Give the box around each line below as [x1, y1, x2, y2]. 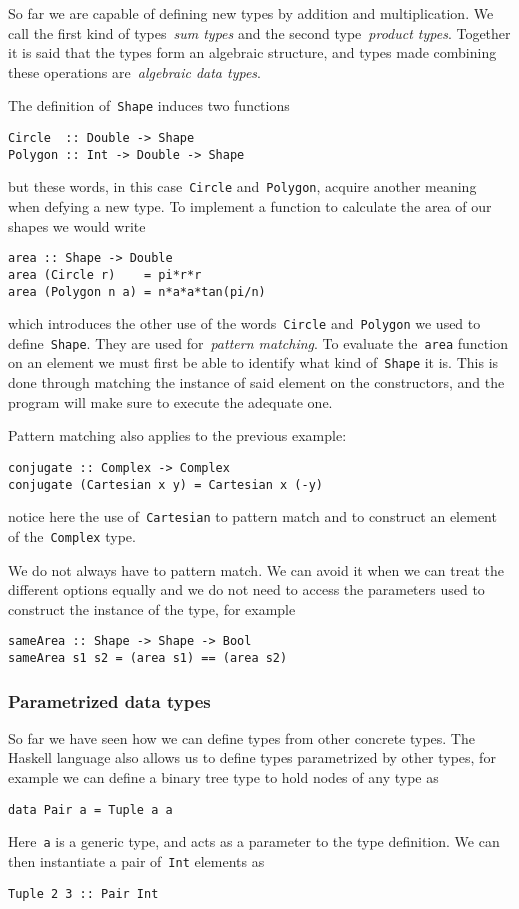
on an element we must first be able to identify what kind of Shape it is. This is [8, 352, 499, 373]
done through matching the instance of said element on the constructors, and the [8, 372, 505, 393]
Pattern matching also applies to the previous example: [8, 425, 347, 446]
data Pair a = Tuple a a [8, 802, 173, 817]
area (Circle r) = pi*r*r [8, 267, 202, 282]
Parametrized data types [8, 688, 211, 713]
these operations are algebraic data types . [8, 61, 261, 82]
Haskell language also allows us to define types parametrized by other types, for [8, 747, 496, 768]
